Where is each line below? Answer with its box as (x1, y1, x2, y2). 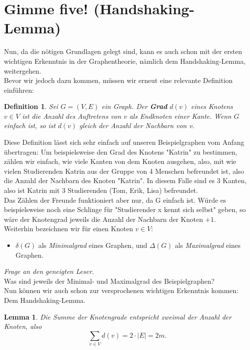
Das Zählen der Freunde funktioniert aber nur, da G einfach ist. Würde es (4, 194, 226, 205)
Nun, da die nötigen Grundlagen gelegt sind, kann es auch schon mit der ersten (4, 46, 242, 56)
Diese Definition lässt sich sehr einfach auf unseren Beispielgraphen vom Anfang (4, 137, 245, 147)
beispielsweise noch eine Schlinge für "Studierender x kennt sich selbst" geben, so (4, 204, 246, 215)
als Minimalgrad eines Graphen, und (38, 240, 148, 250)
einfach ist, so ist (4, 120, 56, 131)
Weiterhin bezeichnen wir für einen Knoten (4, 223, 133, 234)
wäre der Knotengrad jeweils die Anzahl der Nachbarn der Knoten (4, 214, 203, 224)
